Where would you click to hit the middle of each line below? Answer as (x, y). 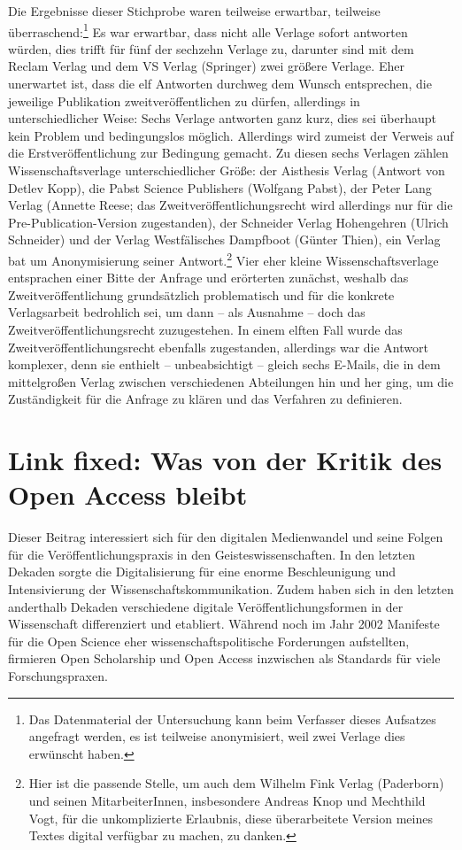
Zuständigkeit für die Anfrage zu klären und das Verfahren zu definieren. (205, 399)
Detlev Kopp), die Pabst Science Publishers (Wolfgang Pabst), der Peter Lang (220, 187)
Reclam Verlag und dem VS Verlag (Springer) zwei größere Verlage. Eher (206, 66)
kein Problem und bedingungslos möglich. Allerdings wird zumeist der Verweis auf (231, 135)
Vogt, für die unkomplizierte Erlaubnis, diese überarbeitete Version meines (231, 818)
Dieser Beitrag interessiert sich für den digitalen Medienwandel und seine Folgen (226, 537)
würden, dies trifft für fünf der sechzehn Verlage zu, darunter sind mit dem (211, 48)
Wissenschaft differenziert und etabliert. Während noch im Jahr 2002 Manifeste (224, 624)
